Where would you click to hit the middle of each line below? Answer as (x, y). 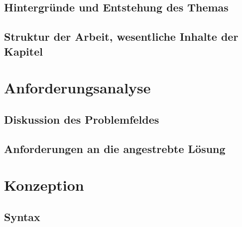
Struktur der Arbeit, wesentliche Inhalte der (121, 37)
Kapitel (23, 51)
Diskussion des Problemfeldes (82, 119)
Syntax (22, 216)
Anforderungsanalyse (77, 88)
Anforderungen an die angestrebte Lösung (115, 148)
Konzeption (44, 185)
